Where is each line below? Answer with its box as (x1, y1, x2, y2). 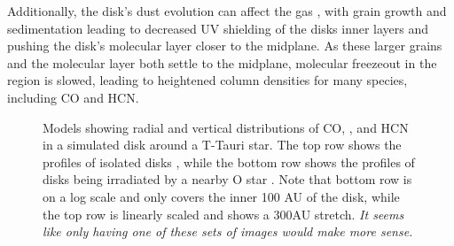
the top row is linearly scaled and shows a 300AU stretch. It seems (43, 204, 404, 223)
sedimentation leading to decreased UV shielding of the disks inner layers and (7, 19, 429, 37)
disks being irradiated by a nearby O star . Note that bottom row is (43, 170, 412, 188)
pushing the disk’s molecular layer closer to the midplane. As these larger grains (7, 36, 442, 55)
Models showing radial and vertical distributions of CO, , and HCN (43, 118, 409, 136)
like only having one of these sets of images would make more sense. (43, 222, 413, 241)
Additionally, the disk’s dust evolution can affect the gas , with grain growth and (7, 2, 447, 19)
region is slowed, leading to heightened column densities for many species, (7, 71, 408, 89)
